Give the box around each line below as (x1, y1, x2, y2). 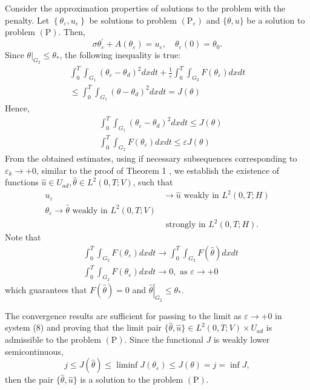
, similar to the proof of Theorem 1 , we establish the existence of (36, 164, 279, 176)
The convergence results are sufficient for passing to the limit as (5, 309, 242, 322)
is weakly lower (213, 333, 270, 346)
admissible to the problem (5, 333, 101, 346)
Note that (5, 231, 41, 243)
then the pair (5, 373, 54, 386)
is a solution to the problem (80, 373, 183, 386)
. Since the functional (124, 333, 203, 346)
